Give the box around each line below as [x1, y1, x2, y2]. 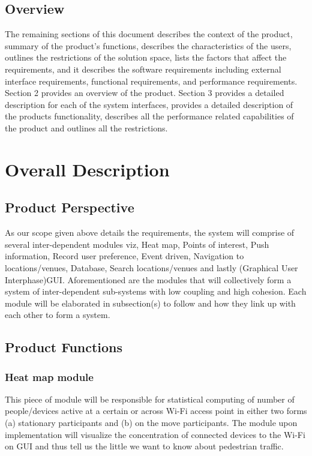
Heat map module [5, 369, 94, 384]
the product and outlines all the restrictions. [5, 121, 168, 134]
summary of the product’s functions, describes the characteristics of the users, [5, 39, 292, 52]
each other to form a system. [5, 308, 110, 321]
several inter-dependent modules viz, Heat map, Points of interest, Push [5, 238, 269, 250]
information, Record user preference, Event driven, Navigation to [5, 250, 244, 262]
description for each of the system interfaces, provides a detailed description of [5, 98, 293, 110]
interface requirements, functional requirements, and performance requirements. [5, 74, 298, 87]
